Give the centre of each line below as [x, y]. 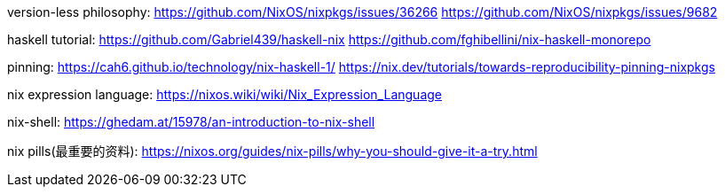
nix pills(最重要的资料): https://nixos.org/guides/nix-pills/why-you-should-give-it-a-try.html [272, 151]
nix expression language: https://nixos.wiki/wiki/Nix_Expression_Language [225, 94]
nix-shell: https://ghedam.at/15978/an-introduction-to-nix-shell [191, 122]
